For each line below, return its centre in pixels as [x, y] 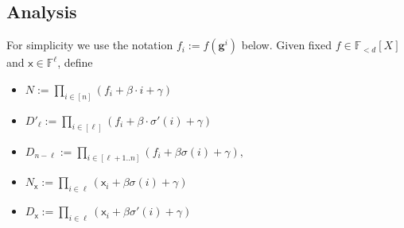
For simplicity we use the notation [90, 45]
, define [75, 62]
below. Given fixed [286, 45]
